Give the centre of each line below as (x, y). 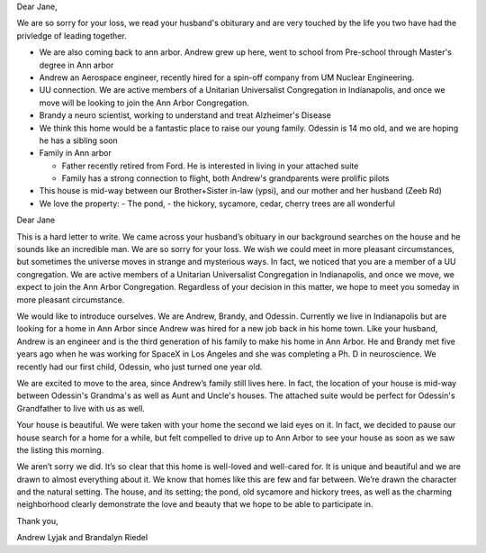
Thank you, (37, 521)
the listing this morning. (60, 449)
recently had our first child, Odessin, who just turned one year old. (139, 367)
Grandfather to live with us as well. (81, 408)
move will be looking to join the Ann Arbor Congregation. (144, 103)
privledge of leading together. (72, 35)
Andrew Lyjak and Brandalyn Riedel (82, 538)
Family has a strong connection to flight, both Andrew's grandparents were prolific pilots (225, 178)
